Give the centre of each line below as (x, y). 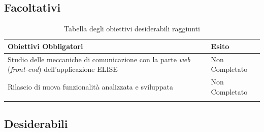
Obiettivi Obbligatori (45, 46)
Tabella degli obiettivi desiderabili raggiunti (132, 29)
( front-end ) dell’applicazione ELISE (63, 69)
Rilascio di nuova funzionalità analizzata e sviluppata (90, 86)
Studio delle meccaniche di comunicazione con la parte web (99, 59)
